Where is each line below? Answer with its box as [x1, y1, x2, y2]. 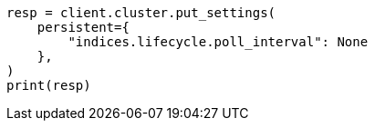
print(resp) [6, 78, 91, 93]
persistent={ [36, 20, 130, 34]
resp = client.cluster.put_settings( [6, 5, 276, 20]
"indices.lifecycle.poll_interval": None [68, 34, 369, 49]
